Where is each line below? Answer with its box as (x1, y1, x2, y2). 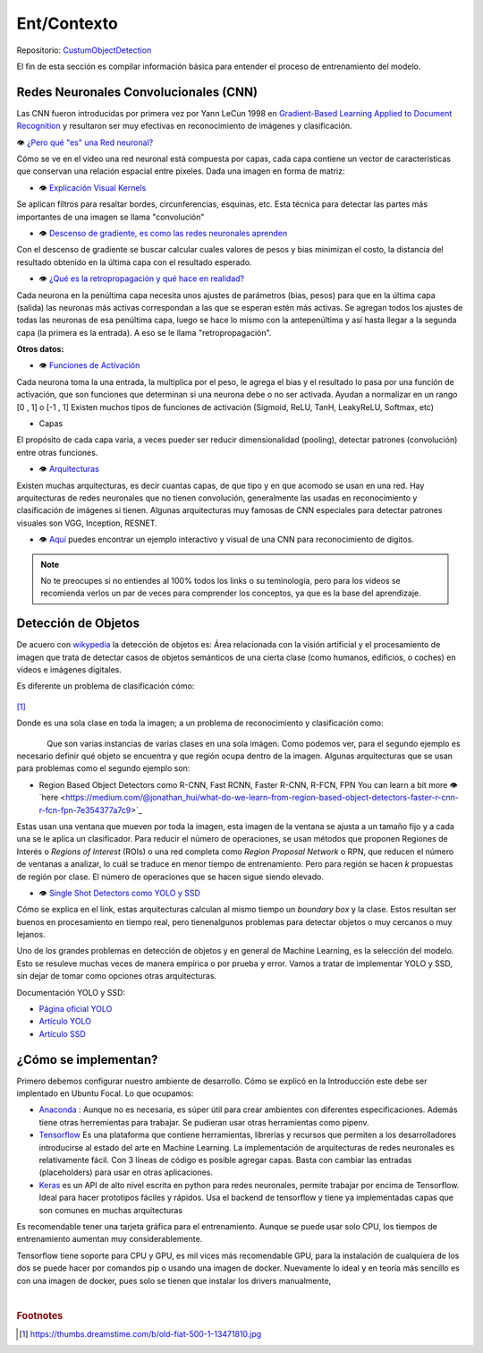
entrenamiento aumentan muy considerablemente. (16, 1234, 203, 1245)
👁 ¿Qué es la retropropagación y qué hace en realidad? (38, 273, 245, 284)
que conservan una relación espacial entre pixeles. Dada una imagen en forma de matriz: (16, 166, 345, 176)
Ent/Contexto (16, 13, 118, 33)
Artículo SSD (38, 1028, 87, 1039)
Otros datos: (16, 344, 64, 355)
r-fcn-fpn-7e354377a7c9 (38, 804, 131, 815)
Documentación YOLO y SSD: (16, 987, 125, 998)
